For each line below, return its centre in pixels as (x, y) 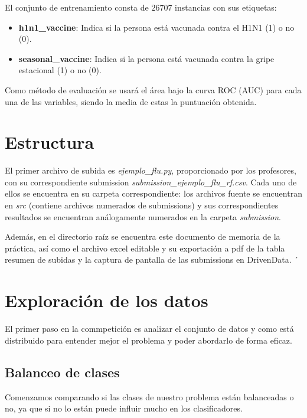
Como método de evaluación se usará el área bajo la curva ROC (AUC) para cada (153, 89)
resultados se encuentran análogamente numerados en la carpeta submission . (143, 216)
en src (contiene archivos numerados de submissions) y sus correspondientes (142, 205)
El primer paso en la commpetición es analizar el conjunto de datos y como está (149, 329)
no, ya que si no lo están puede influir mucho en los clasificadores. (124, 408)
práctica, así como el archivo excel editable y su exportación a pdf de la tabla (145, 248)
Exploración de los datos (107, 300)
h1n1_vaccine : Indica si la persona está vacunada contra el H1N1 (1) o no (156, 27)
